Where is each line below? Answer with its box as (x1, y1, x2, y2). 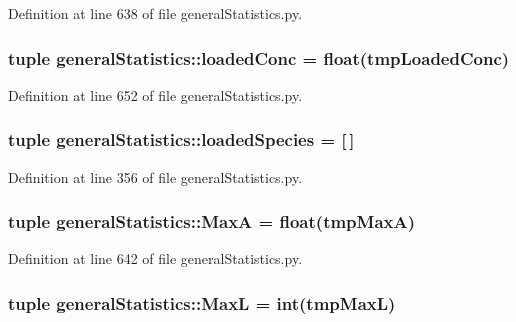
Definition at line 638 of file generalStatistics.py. (8, 3, 303, 23)
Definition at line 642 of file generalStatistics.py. (8, 248, 303, 269)
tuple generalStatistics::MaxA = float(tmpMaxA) (8, 209, 416, 234)
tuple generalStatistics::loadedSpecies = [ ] (8, 127, 355, 152)
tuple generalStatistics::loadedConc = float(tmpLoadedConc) (8, 45, 510, 70)
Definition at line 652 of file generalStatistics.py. (8, 84, 303, 105)
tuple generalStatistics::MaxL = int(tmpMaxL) (8, 290, 396, 315)
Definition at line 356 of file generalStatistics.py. (8, 166, 303, 187)
